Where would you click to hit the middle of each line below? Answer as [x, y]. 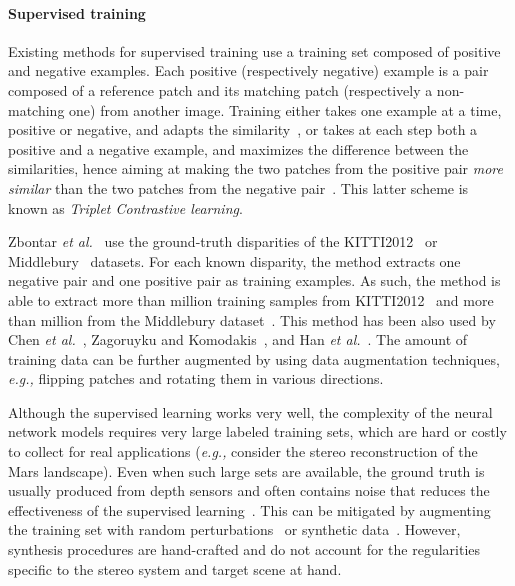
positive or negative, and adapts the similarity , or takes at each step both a [243, 129]
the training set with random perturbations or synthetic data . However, [234, 529]
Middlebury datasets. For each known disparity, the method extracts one [234, 260]
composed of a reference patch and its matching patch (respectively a [220, 89]
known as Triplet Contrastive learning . [125, 207]
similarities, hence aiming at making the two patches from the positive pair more [255, 168]
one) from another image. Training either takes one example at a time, [285, 109]
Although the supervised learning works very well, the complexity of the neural [250, 411]
